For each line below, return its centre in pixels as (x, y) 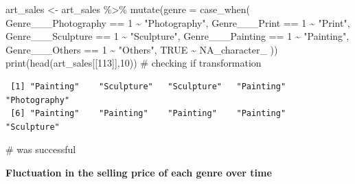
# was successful (41, 149)
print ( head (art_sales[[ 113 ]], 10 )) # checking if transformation (134, 63)
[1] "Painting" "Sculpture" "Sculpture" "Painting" (148, 86)
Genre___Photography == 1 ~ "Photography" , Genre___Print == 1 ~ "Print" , (178, 22)
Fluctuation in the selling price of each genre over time (139, 172)
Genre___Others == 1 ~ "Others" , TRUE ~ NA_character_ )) (142, 49)
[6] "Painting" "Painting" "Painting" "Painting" (148, 114)
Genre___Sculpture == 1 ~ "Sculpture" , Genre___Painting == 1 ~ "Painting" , (177, 36)
